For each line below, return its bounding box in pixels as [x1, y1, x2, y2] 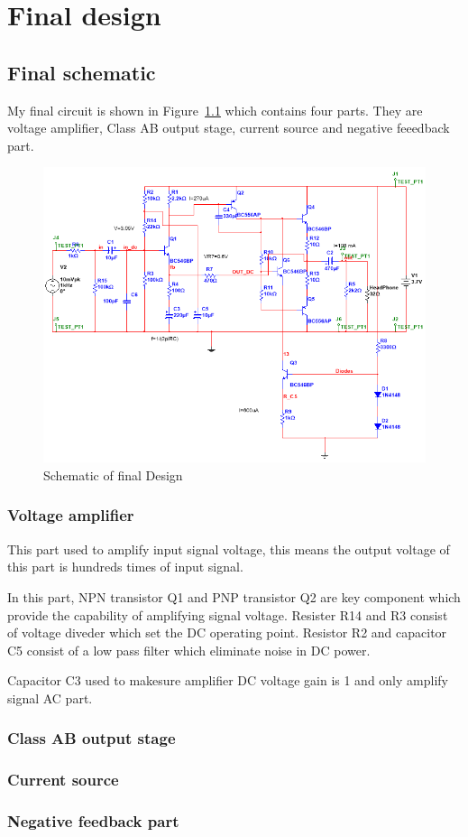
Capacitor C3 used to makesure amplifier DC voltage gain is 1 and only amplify [7, 671, 448, 690]
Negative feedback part [7, 810, 179, 832]
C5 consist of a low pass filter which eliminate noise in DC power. [7, 640, 371, 659]
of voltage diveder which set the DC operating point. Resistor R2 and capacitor [7, 623, 447, 642]
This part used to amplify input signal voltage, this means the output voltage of [7, 539, 450, 558]
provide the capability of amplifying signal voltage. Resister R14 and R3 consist [7, 605, 448, 624]
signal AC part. [7, 688, 93, 707]
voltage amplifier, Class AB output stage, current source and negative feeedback [7, 118, 450, 137]
